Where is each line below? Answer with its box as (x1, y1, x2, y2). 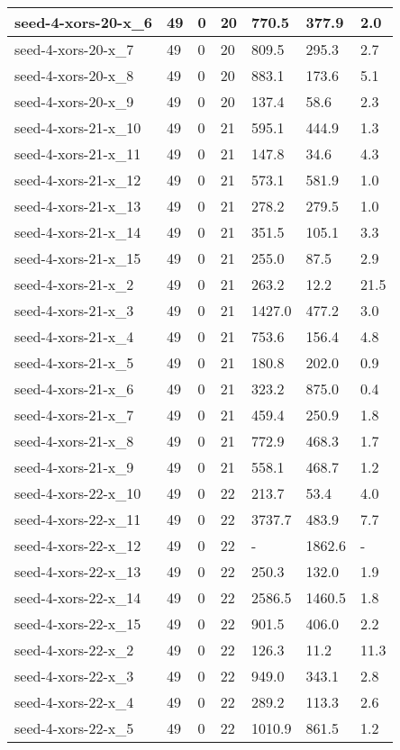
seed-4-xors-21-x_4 (14, 326, 134, 347)
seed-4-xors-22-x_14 (14, 587, 141, 608)
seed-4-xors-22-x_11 (14, 509, 141, 529)
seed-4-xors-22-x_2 (14, 639, 134, 660)
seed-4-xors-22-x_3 (14, 665, 134, 686)
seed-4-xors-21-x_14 (14, 221, 141, 242)
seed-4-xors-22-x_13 (14, 561, 141, 582)
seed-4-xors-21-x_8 (14, 430, 134, 451)
